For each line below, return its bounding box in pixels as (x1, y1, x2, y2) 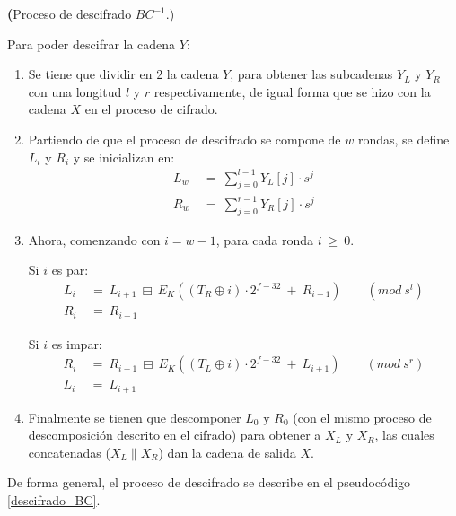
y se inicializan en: (73, 147, 175, 166)
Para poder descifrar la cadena (7, 34, 176, 53)
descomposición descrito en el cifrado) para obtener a (28, 425, 321, 444)
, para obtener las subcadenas (230, 65, 393, 83)
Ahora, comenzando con (28, 230, 161, 249)
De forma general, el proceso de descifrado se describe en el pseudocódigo (7, 473, 411, 492)
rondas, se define (357, 129, 450, 148)
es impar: (51, 334, 102, 353)
